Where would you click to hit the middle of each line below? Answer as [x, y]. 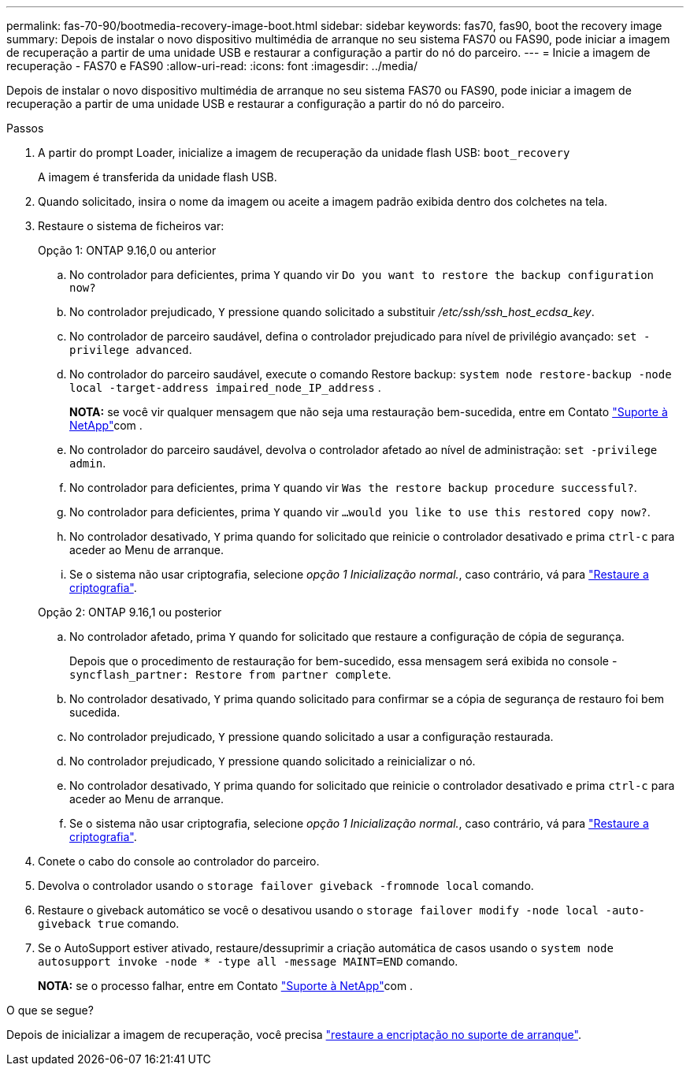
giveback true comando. [109, 923]
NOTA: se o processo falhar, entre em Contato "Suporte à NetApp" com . [226, 986]
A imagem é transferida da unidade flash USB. [158, 177]
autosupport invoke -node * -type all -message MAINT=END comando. [248, 961]
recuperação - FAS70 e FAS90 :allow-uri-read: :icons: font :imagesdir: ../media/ [212, 66]
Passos [25, 128]
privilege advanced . [131, 350]
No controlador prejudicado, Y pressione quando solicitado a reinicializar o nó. [273, 761]
